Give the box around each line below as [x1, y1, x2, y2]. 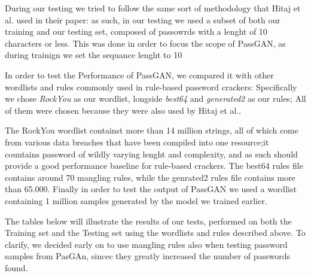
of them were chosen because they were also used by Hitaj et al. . [5, 104, 242, 116]
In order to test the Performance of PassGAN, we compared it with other [5, 68, 274, 81]
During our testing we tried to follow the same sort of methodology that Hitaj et [5, 2, 301, 14]
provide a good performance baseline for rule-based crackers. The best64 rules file [5, 159, 303, 172]
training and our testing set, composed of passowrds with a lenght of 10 [5, 25, 267, 38]
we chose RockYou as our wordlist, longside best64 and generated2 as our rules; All [5, 92, 306, 105]
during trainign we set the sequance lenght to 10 [5, 48, 182, 61]
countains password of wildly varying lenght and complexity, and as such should [5, 147, 298, 160]
